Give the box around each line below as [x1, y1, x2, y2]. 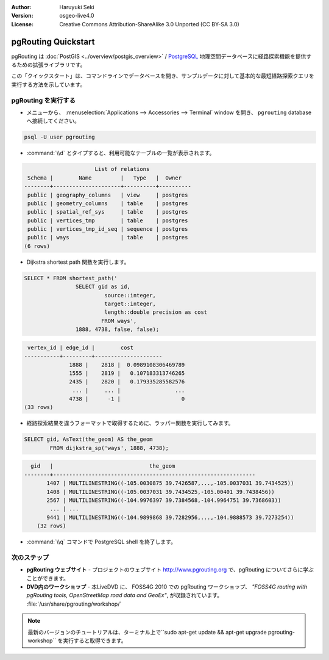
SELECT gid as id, [75, 283, 130, 290]
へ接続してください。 [26, 117, 80, 125]
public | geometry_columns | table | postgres [27, 200, 188, 207]
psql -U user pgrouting [24, 134, 96, 140]
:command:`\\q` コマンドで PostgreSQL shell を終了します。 [26, 538, 177, 546]
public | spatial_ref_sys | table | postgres [27, 208, 188, 216]
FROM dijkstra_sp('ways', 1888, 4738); [49, 444, 169, 451]
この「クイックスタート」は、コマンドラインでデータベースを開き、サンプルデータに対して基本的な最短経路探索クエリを [11, 72, 315, 79]
